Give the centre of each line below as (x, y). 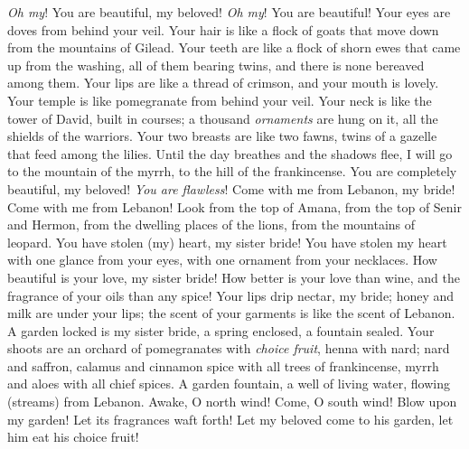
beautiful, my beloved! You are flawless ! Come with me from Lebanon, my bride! (231, 188)
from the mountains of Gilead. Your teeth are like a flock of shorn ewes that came (234, 47)
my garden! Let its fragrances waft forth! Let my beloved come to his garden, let (230, 419)
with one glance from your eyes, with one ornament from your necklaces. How (222, 260)
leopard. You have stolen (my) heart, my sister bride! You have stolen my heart (227, 242)
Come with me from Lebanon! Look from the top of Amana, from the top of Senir (234, 206)
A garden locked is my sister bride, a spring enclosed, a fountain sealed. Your (221, 330)
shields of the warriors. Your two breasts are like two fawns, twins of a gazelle (222, 136)
